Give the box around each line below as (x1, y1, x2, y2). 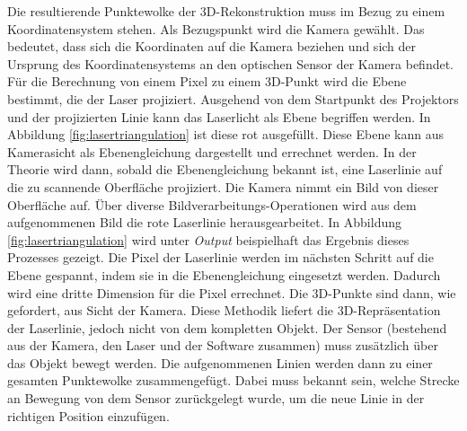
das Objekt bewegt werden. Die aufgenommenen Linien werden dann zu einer (7, 353, 433, 372)
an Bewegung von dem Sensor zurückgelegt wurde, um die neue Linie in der (7, 389, 425, 408)
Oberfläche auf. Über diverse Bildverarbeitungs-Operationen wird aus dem (7, 195, 417, 214)
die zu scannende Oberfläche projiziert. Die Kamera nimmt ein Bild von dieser (7, 177, 439, 196)
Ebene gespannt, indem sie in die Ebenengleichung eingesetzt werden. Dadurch (7, 265, 441, 284)
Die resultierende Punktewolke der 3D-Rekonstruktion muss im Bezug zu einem (7, 2, 445, 20)
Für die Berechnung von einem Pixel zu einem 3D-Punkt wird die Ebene (7, 72, 407, 91)
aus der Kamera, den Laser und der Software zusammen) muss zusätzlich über (7, 336, 438, 355)
